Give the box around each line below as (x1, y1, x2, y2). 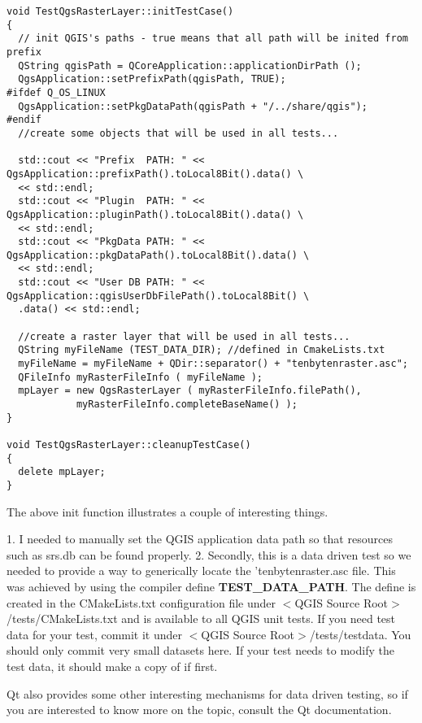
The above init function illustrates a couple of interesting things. (7, 503, 328, 520)
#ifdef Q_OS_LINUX (7, 86, 106, 98)
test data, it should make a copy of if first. (7, 657, 218, 674)
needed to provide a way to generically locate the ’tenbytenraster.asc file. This (7, 562, 396, 579)
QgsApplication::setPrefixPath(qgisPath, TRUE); (18, 73, 286, 85)
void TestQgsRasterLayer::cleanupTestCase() (7, 439, 251, 451)
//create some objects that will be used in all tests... (18, 127, 339, 139)
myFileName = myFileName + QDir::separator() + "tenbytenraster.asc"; (18, 358, 408, 370)
